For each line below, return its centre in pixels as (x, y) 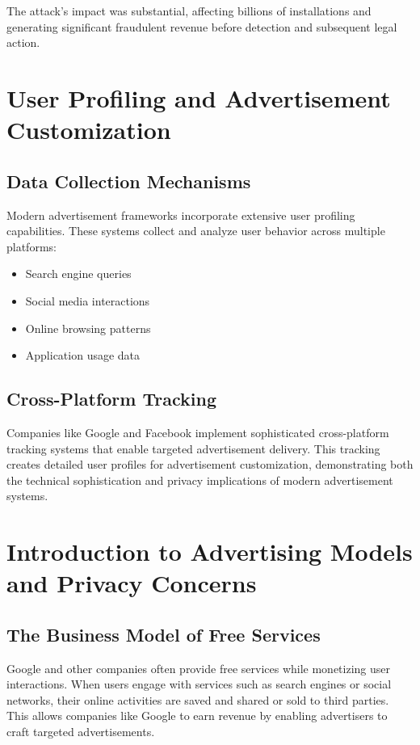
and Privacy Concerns (132, 583)
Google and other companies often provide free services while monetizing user (199, 668)
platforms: (31, 246)
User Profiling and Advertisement (199, 97)
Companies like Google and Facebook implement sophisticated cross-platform (198, 432)
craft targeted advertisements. (81, 732)
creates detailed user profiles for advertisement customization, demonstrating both (210, 464)
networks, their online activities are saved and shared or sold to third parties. (198, 699)
